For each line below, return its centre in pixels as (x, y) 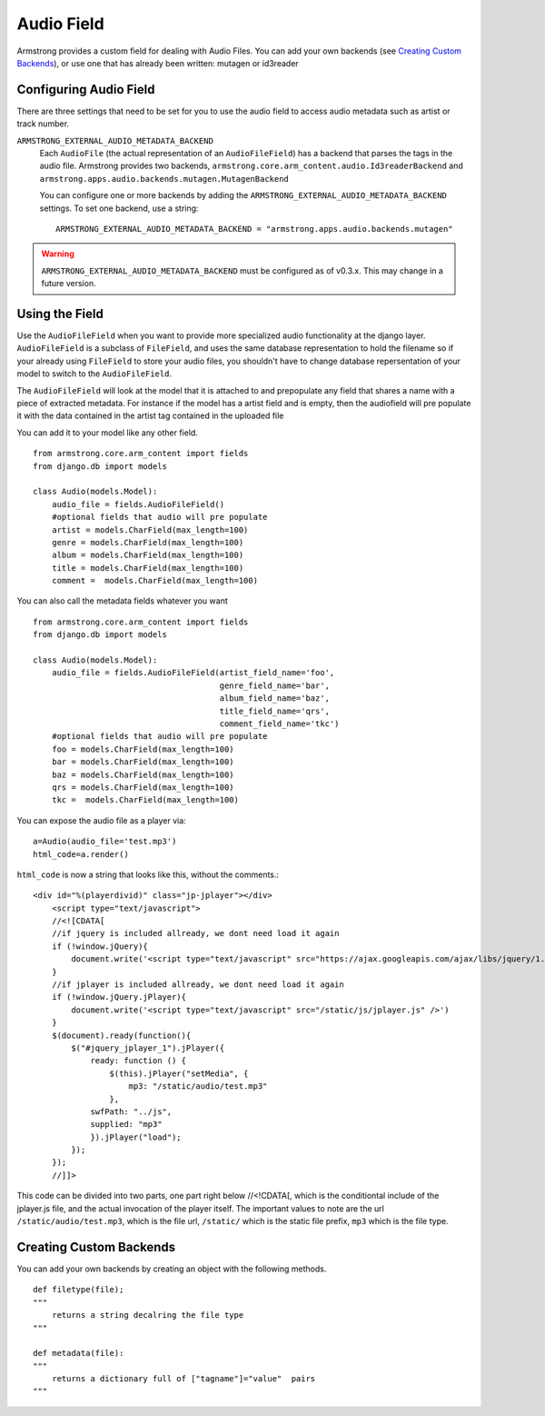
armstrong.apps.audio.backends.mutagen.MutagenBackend (164, 179)
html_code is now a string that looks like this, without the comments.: (148, 874)
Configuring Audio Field (86, 90)
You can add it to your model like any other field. (108, 433)
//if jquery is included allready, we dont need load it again (195, 933)
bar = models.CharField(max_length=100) (143, 762)
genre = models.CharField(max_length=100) (148, 542)
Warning (58, 254)
